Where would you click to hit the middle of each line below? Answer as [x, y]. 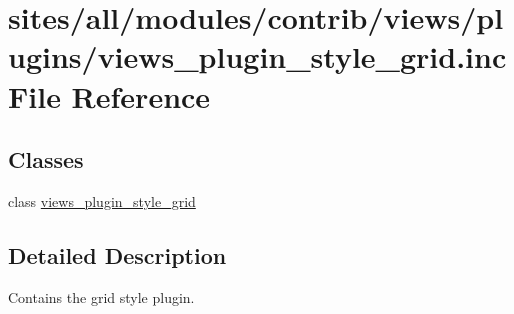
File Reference [109, 95]
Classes [46, 159]
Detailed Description [117, 254]
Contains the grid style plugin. [101, 296]
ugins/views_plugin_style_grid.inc [257, 56]
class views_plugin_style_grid [102, 200]
